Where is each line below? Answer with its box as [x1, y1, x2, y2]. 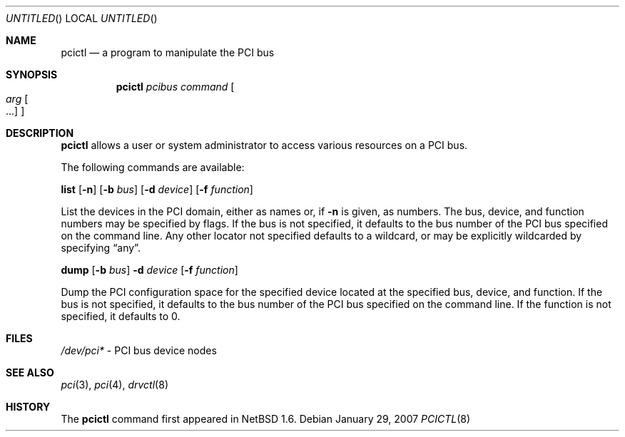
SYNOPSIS [6, 68, 58, 81]
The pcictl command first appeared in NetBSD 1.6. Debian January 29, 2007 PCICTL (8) [61, 413, 471, 425]
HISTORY [6, 401, 51, 413]
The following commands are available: [61, 161, 245, 173]
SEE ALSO [6, 366, 54, 379]
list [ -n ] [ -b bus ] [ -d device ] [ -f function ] [61, 183, 253, 195]
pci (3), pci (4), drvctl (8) [61, 379, 168, 391]
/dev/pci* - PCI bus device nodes [61, 344, 217, 356]
